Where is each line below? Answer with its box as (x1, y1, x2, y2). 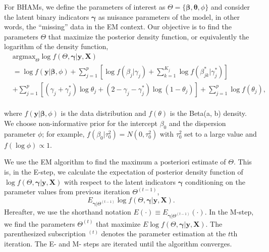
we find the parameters (4, 218, 75, 229)
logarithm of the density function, (4, 41, 109, 52)
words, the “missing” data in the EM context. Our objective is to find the (4, 21, 232, 32)
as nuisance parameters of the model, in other (98, 11, 240, 22)
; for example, (42, 128, 85, 139)
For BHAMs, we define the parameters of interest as (4, 2, 166, 12)
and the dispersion (169, 118, 226, 129)
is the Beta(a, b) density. (170, 108, 247, 118)
